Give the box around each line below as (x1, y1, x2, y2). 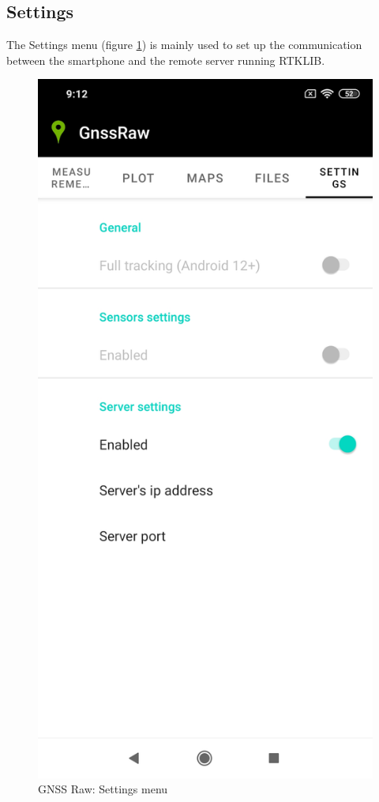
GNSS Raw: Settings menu (38, 781, 168, 797)
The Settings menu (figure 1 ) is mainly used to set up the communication (6, 36, 362, 53)
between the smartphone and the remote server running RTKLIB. (6, 51, 325, 68)
